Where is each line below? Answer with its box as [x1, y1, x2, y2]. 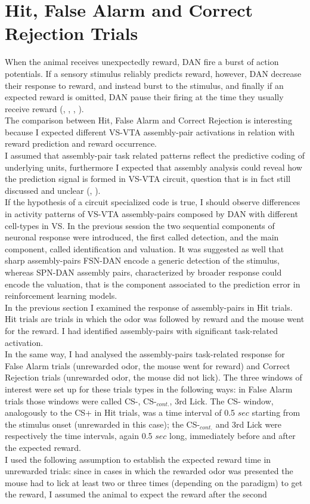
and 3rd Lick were [215, 418, 282, 430]
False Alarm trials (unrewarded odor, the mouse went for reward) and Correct [5, 359, 290, 372]
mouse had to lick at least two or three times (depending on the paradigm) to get [5, 476, 303, 488]
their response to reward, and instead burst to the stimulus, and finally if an [5, 79, 284, 91]
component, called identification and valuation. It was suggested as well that [5, 242, 284, 255]
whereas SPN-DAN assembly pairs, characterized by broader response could [5, 266, 282, 278]
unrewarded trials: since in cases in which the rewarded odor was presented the [5, 465, 293, 477]
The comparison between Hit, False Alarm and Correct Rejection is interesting [5, 114, 292, 126]
